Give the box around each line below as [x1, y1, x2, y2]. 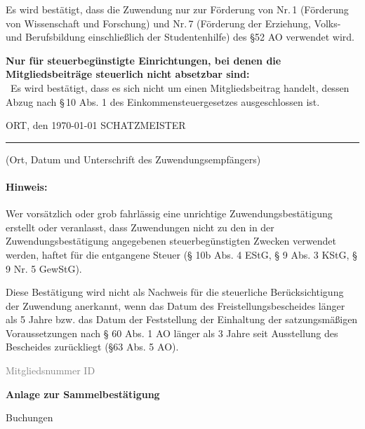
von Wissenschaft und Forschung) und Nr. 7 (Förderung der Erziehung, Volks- [6, 15, 341, 30]
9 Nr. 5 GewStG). [6, 261, 82, 275]
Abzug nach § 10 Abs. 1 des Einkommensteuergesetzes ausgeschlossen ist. [6, 94, 320, 109]
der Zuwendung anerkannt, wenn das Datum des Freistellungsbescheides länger [6, 298, 345, 313]
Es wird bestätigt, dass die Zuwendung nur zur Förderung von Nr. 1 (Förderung [6, 2, 349, 16]
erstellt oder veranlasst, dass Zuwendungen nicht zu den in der [6, 219, 274, 234]
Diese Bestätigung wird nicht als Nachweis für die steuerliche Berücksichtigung [6, 285, 344, 299]
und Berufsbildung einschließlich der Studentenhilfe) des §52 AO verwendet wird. [6, 29, 355, 44]
